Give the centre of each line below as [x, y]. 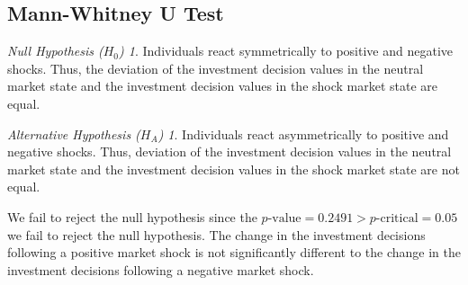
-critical [397, 218]
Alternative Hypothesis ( [74, 134]
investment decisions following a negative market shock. [161, 269]
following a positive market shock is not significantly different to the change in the [234, 252]
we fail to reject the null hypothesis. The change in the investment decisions [216, 234]
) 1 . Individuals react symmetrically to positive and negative [286, 51]
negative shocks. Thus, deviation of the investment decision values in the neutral [229, 151]
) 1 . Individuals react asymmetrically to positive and [303, 134]
